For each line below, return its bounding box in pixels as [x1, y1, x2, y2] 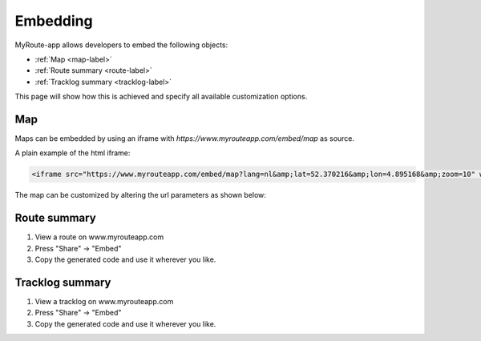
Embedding [14, 12, 93, 30]
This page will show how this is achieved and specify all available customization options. [14, 92, 308, 102]
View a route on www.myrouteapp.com [34, 232, 164, 242]
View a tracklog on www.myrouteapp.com [34, 296, 174, 306]
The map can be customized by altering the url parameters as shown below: [14, 191, 266, 200]
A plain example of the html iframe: [14, 148, 131, 158]
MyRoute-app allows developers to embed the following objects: [14, 40, 228, 50]
